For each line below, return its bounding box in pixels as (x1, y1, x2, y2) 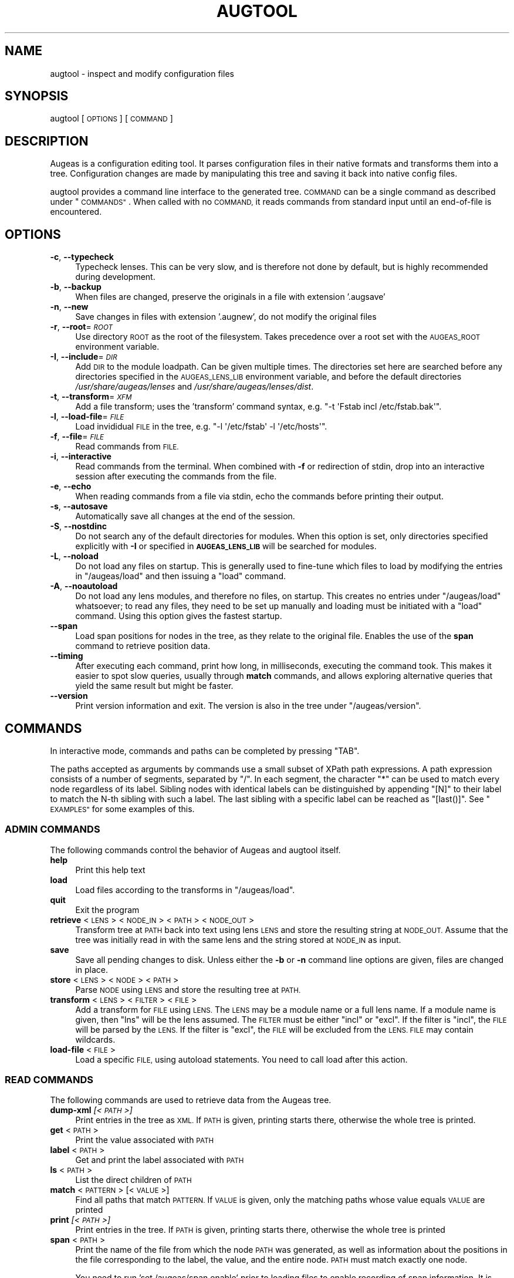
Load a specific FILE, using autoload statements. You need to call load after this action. (75, 1054, 408, 1064)
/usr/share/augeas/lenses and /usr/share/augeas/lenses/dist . (75, 381, 314, 392)
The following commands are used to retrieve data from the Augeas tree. (50, 1095, 332, 1105)
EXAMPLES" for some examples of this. (50, 803, 195, 814)
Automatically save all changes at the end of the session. (75, 511, 295, 522)
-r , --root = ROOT (50, 322, 113, 332)
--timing (50, 651, 83, 661)
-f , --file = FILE (50, 431, 104, 442)
